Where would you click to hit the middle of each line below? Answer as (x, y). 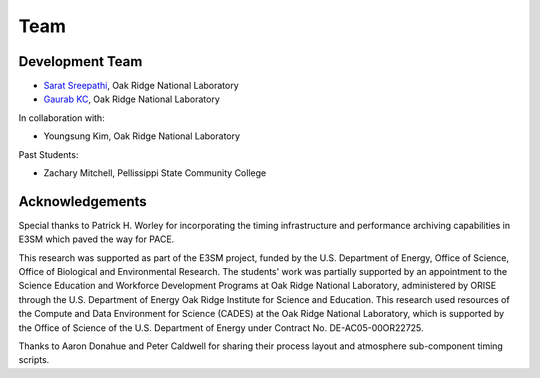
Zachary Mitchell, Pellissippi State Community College (155, 173)
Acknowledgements (82, 201)
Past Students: (48, 154)
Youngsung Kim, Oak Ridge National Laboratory (141, 136)
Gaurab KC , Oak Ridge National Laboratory (131, 99)
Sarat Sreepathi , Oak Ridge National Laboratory (141, 86)
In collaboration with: (61, 117)
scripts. (34, 360)
